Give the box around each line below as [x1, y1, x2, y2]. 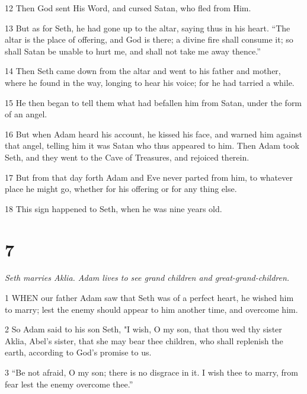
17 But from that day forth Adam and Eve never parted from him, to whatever [5, 171, 293, 183]
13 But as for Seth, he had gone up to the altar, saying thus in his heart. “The [5, 21, 290, 34]
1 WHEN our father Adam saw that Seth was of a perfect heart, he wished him [5, 292, 294, 304]
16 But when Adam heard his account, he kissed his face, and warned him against [5, 127, 302, 140]
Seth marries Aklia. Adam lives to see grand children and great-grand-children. [5, 271, 290, 284]
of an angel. [5, 108, 47, 120]
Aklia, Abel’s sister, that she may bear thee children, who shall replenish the [5, 334, 283, 347]
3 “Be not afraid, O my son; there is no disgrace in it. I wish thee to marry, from [5, 366, 298, 378]
